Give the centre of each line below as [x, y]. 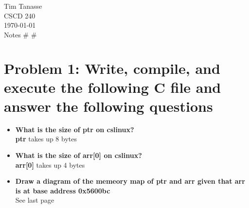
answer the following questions [108, 106]
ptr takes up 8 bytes [46, 139]
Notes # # [20, 34]
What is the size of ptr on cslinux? [75, 129]
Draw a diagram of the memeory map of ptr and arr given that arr [130, 181]
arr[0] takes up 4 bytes [50, 165]
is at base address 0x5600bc [63, 190]
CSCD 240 [20, 15]
